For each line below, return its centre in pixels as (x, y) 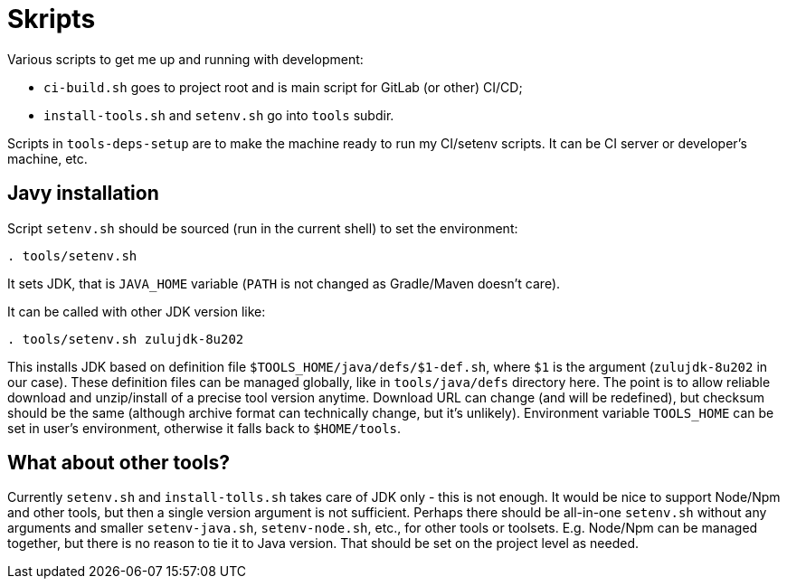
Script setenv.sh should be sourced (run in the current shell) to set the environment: (263, 228)
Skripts (52, 19)
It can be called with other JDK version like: (137, 311)
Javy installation (83, 194)
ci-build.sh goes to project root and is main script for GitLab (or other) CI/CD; (283, 87)
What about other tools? (119, 463)
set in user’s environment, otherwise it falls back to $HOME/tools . (204, 428)
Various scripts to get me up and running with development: (185, 59)
